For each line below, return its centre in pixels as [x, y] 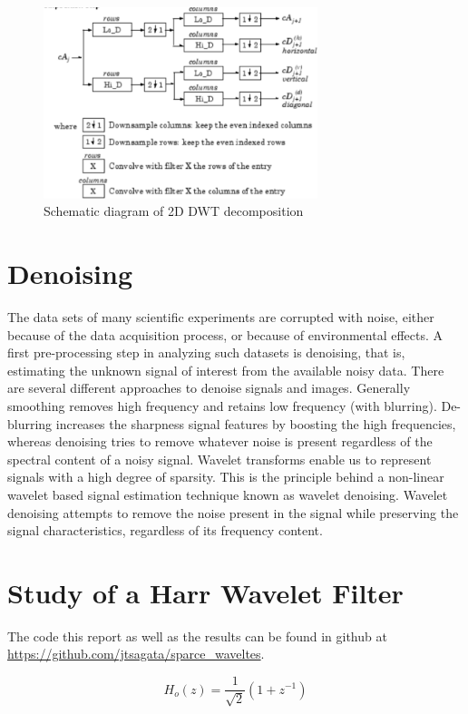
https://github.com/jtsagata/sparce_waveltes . [136, 654]
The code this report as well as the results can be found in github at [197, 636]
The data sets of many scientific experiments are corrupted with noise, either [221, 317]
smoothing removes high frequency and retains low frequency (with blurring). [222, 406]
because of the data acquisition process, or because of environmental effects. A [225, 334]
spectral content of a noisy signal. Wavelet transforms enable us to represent [219, 459]
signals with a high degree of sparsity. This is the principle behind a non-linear [226, 477]
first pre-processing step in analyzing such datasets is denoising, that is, [206, 352]
